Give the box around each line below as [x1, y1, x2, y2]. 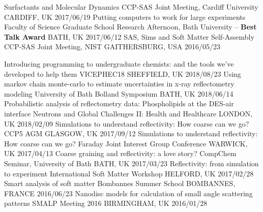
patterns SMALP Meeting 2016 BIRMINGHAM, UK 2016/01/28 [4, 198, 208, 208]
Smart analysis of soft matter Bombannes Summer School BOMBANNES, [4, 178, 236, 189]
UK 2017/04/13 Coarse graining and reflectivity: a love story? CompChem [4, 148, 237, 159]
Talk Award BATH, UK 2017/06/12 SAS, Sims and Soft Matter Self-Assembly [4, 31, 254, 42]
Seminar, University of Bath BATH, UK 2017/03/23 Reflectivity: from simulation [4, 158, 259, 168]
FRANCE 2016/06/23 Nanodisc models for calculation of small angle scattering [4, 188, 253, 198]
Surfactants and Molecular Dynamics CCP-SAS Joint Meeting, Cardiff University [4, 2, 258, 12]
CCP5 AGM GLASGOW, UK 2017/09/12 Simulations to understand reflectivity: [4, 128, 258, 139]
